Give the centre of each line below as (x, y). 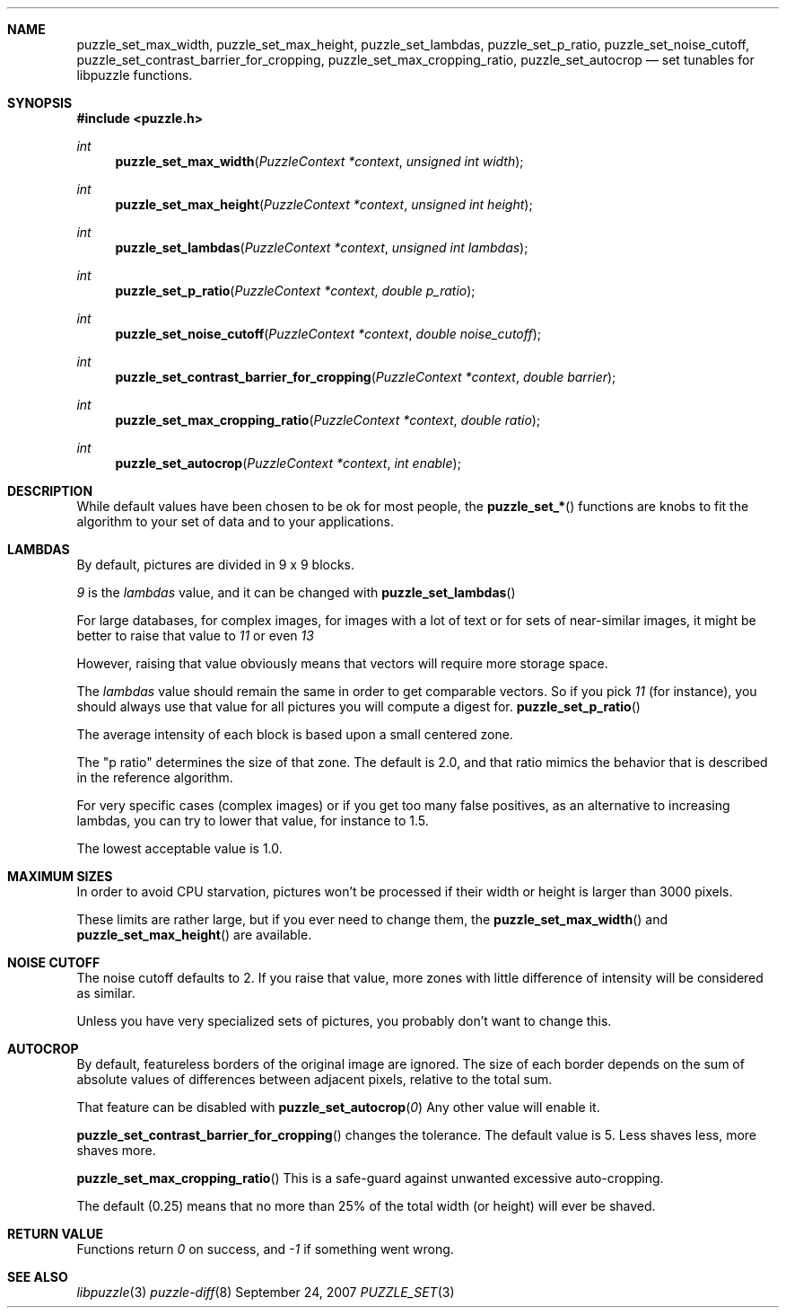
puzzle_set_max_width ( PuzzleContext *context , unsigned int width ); (319, 161)
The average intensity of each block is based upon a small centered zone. (295, 734)
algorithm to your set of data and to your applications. (235, 521)
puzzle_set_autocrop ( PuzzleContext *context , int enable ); (288, 463)
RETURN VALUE (55, 1234)
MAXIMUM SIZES (60, 876)
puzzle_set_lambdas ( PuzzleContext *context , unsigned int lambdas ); (322, 247)
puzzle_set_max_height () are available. (194, 935)
